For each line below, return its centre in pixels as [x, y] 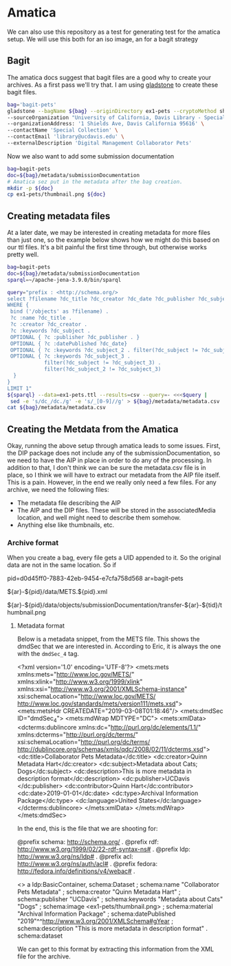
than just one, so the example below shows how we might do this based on [113, 240]
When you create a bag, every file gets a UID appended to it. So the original [114, 558]
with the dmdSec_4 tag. [48, 654]
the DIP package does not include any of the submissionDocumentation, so [114, 453]
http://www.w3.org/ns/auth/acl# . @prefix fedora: [87, 864]
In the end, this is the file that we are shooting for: [87, 829]
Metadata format [41, 626]
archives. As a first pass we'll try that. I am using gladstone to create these [113, 85]
